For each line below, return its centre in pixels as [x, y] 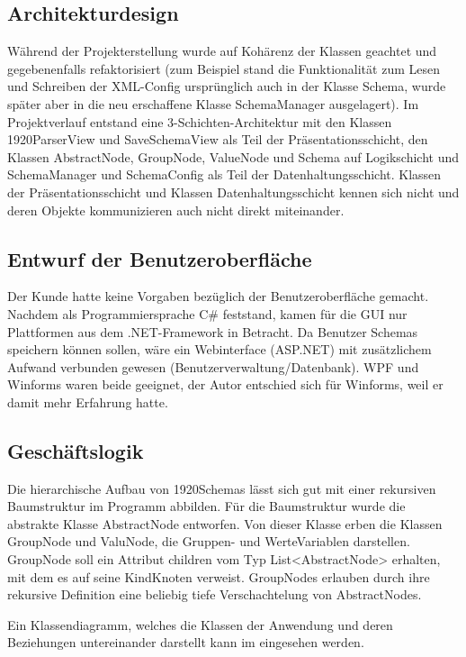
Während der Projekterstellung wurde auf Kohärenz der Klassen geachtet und [222, 51]
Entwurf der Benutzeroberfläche [160, 258]
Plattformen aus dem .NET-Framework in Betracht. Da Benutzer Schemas [213, 331]
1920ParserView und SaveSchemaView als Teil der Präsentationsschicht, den [218, 139]
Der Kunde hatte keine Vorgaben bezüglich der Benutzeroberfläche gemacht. [218, 296]
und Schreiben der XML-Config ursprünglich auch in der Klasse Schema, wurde [227, 86]
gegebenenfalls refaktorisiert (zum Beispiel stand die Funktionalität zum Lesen [224, 68]
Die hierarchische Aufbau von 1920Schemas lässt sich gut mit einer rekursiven [222, 488]
